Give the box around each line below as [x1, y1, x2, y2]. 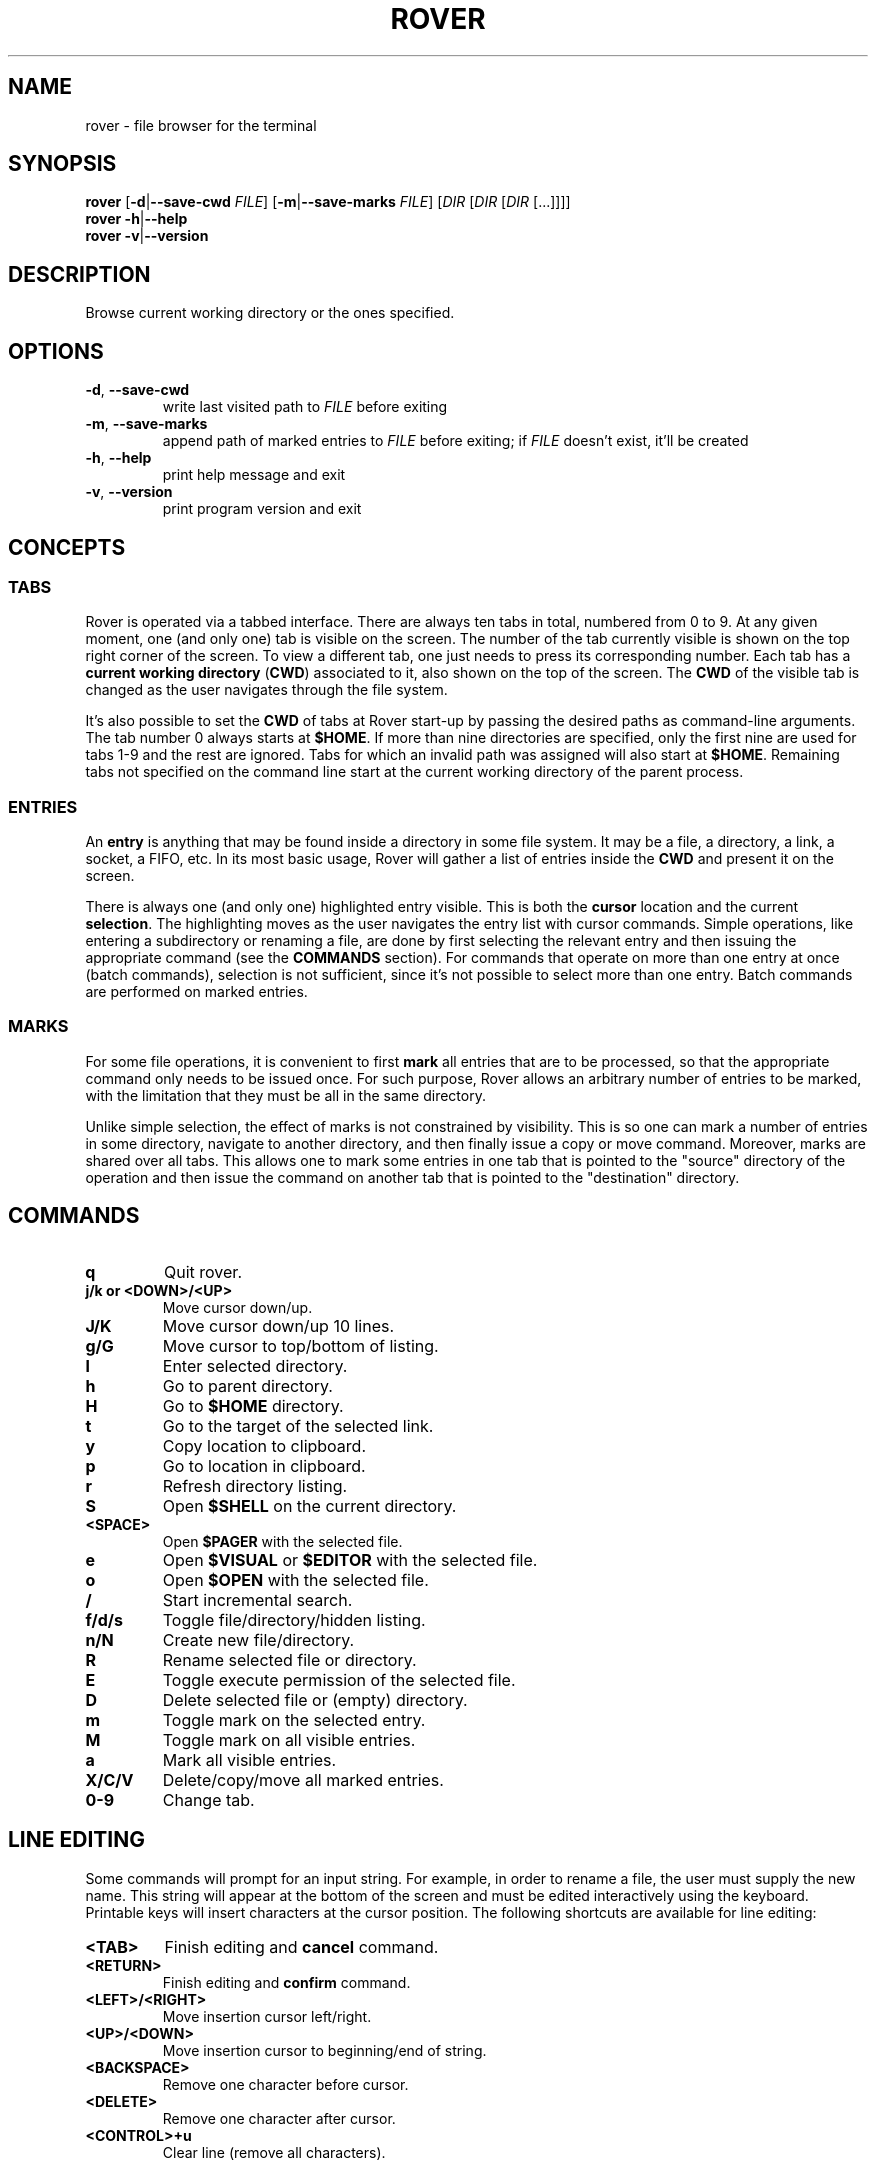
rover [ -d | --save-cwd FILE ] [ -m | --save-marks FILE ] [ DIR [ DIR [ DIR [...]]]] [85, 193, 571, 211]
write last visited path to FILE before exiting [162, 398, 448, 416]
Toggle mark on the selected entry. [162, 1709, 426, 1730]
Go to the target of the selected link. [162, 1415, 434, 1436]
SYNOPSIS [8, 151, 117, 177]
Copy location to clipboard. [162, 1435, 366, 1456]
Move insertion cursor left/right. [162, 2007, 372, 2025]
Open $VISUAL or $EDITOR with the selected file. [162, 1549, 538, 1570]
